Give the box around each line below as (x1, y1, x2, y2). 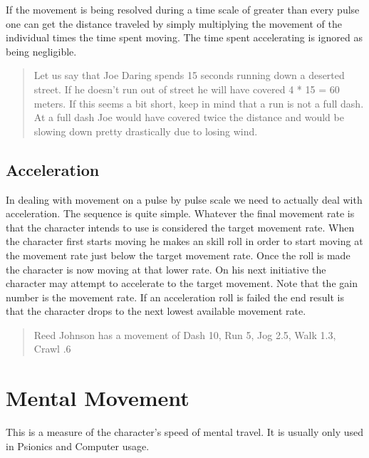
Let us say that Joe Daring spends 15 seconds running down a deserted (33, 68, 345, 83)
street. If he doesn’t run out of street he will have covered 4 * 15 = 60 (33, 81, 340, 96)
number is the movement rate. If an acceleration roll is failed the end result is (6, 289, 344, 304)
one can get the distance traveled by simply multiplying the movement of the (6, 16, 342, 31)
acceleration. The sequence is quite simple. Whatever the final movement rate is (6, 206, 355, 221)
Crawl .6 (33, 341, 71, 356)
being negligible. (6, 43, 77, 58)
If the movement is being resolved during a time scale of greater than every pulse (6, 2, 360, 16)
